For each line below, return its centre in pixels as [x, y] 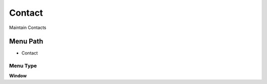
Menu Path [26, 42]
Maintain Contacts [28, 28]
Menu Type [23, 66]
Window [18, 76]
